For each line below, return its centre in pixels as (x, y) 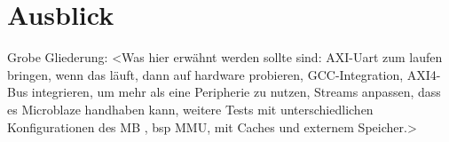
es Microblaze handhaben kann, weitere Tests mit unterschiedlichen (190, 109)
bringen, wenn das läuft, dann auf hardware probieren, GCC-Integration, (205, 74)
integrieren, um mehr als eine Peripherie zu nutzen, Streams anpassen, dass (236, 92)
